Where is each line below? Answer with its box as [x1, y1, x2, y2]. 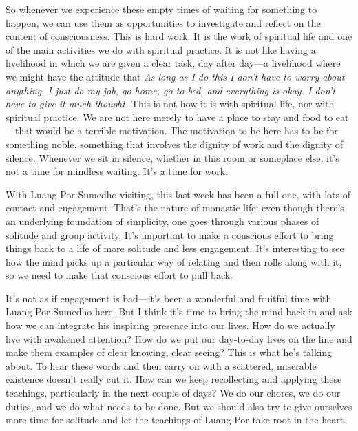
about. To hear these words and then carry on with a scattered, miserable [6, 358, 317, 372]
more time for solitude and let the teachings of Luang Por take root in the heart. [6, 412, 347, 427]
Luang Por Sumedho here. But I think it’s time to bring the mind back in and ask [6, 304, 352, 319]
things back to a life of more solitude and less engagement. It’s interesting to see [6, 241, 344, 255]
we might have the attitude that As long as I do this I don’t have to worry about [6, 69, 345, 83]
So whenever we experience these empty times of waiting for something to [6, 2, 317, 16]
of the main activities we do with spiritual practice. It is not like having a [6, 42, 316, 56]
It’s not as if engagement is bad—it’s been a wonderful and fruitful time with [6, 291, 332, 305]
